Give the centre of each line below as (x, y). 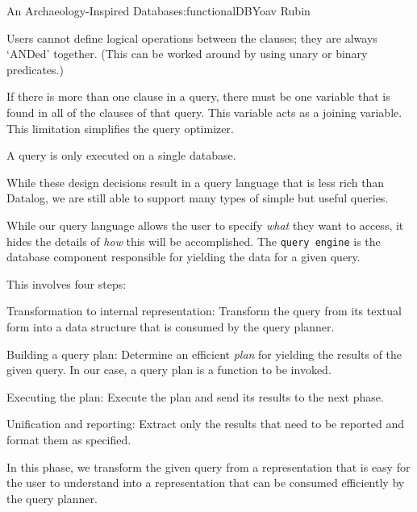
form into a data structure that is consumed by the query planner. (171, 326)
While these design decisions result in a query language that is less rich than (196, 182)
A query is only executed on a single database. (121, 155)
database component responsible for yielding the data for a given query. (183, 257)
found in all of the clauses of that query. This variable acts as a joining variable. (204, 112)
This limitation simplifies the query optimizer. (120, 128)
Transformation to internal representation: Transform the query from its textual (204, 311)
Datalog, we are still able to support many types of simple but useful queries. (198, 198)
